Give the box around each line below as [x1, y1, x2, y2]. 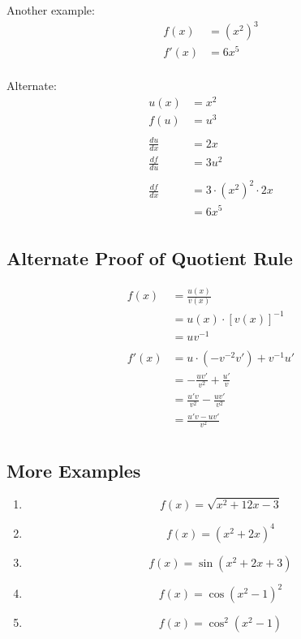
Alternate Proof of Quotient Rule [6, 245, 293, 270]
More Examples [6, 457, 141, 482]
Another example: [6, 2, 95, 18]
